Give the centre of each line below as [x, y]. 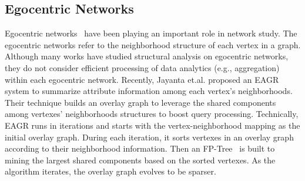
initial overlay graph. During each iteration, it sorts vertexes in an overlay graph [149, 137]
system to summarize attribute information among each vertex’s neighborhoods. [149, 91]
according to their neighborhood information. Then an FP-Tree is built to [140, 148]
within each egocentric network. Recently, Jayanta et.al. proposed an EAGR [142, 79]
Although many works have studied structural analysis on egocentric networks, [147, 56]
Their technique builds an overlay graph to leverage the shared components [140, 102]
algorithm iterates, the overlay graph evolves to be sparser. [110, 171]
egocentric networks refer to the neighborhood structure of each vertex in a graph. [153, 44]
